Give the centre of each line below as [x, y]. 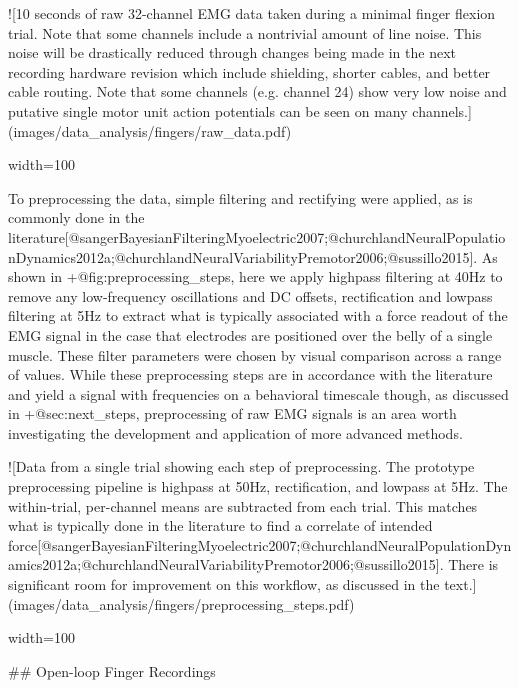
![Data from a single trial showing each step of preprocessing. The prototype [241, 466]
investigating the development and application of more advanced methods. [235, 432]
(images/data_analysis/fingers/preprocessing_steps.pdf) [181, 603]
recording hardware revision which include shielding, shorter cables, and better [249, 71]
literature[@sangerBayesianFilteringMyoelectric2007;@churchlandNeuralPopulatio [257, 236]
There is [473, 564]
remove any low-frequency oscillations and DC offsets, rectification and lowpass [250, 295]
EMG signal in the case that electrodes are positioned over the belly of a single [250, 334]
